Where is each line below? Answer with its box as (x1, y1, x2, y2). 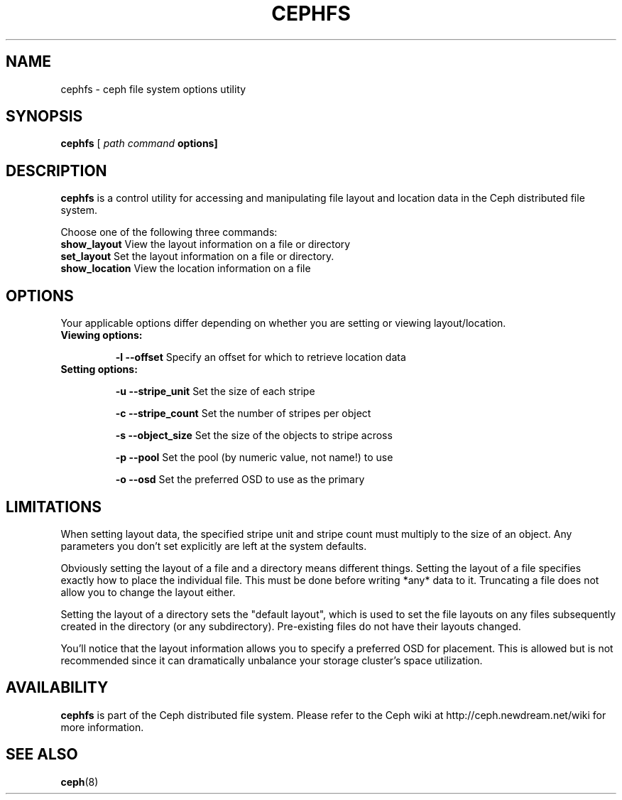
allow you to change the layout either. (60, 585, 236, 598)
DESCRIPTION (6, 161, 107, 180)
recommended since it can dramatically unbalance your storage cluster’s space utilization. (60, 654, 483, 666)
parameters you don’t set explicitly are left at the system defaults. (60, 539, 367, 552)
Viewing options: (60, 329, 143, 342)
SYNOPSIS (6, 107, 83, 126)
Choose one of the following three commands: (60, 226, 278, 239)
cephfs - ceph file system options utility (60, 82, 246, 95)
